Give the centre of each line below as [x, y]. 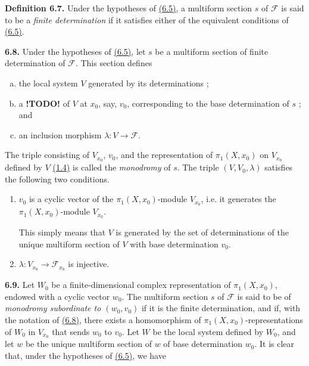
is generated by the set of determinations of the [202, 232]
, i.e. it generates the [238, 199]
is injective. [89, 264]
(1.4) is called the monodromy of [112, 167]
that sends [71, 331]
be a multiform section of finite [212, 51]
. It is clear [274, 344]
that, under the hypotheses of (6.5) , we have [85, 355]
